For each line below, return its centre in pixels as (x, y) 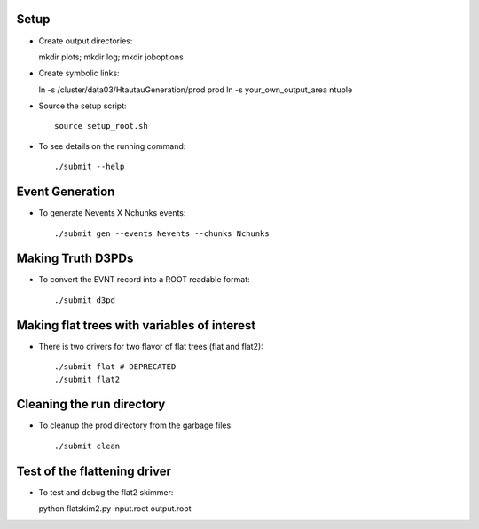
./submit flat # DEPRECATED (115, 367)
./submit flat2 (87, 379)
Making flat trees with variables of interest (136, 325)
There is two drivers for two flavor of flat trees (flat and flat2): (151, 346)
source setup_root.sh (101, 126)
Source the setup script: (83, 106)
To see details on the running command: (112, 146)
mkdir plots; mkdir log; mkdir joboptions (111, 57)
